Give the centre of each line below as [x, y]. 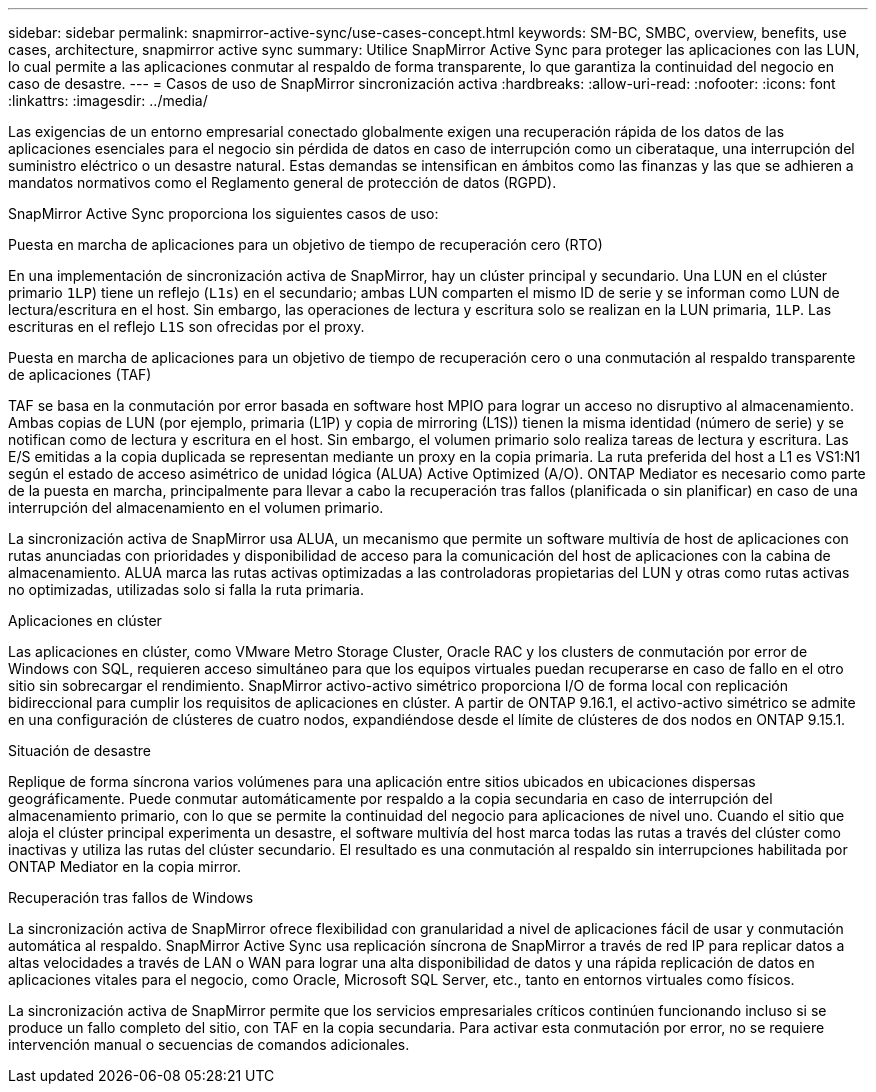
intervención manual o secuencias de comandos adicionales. [209, 1044]
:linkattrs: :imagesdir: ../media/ [108, 100]
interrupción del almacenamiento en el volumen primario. [196, 507]
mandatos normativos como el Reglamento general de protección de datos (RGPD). [282, 182]
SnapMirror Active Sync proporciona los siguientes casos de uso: [223, 213]
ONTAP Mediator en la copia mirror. [125, 866]
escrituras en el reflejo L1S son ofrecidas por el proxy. [186, 326]
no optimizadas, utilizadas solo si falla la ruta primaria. [186, 589]
